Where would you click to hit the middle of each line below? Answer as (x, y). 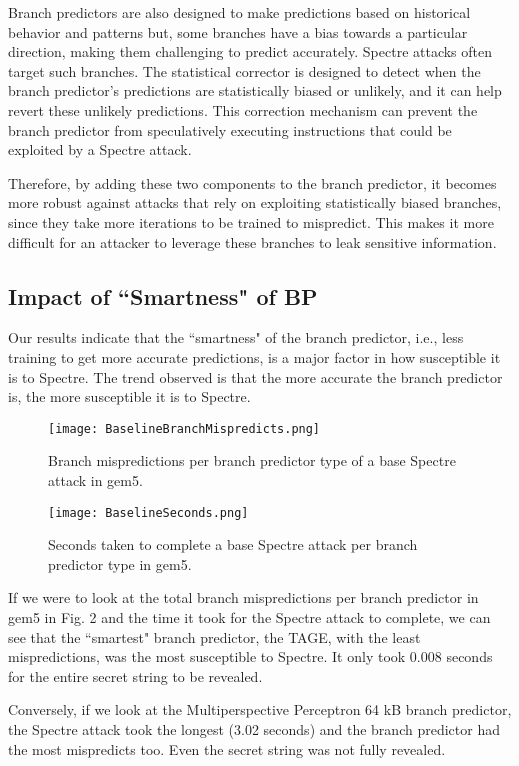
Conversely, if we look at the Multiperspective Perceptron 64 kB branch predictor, (260, 709)
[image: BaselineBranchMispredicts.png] (184, 428)
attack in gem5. (95, 479)
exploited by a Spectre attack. (100, 149)
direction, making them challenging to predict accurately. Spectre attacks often (250, 51)
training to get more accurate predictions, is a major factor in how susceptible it (254, 356)
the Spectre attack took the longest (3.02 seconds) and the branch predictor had (254, 728)
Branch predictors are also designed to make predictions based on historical (239, 12)
